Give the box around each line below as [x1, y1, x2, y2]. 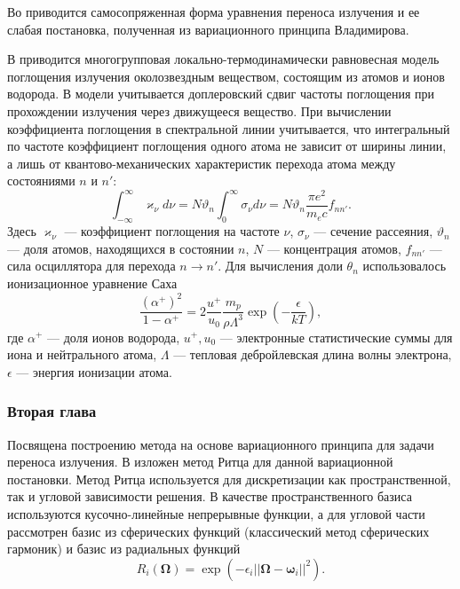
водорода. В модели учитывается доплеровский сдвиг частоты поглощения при [7, 84, 434, 103]
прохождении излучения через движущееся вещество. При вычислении [7, 101, 392, 120]
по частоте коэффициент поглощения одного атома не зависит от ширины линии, [7, 137, 447, 155]
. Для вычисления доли [218, 256, 343, 275]
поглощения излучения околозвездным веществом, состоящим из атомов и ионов [7, 67, 445, 85]
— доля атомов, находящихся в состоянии [7, 239, 234, 257]
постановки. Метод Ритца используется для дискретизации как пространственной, [7, 469, 451, 488]
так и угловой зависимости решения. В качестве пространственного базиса [7, 487, 412, 506]
